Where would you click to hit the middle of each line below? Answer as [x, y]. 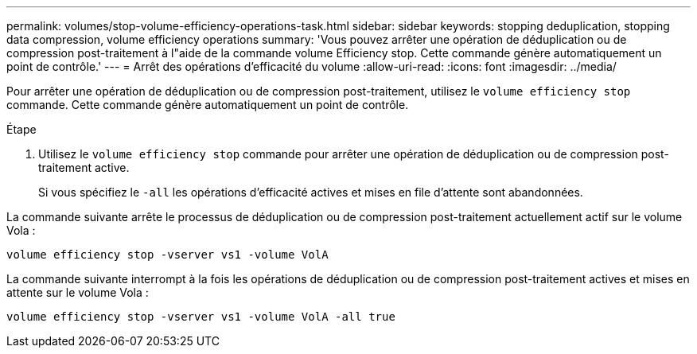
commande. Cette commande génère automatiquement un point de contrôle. [208, 105]
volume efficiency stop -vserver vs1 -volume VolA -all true [201, 317]
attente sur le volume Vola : [78, 292]
